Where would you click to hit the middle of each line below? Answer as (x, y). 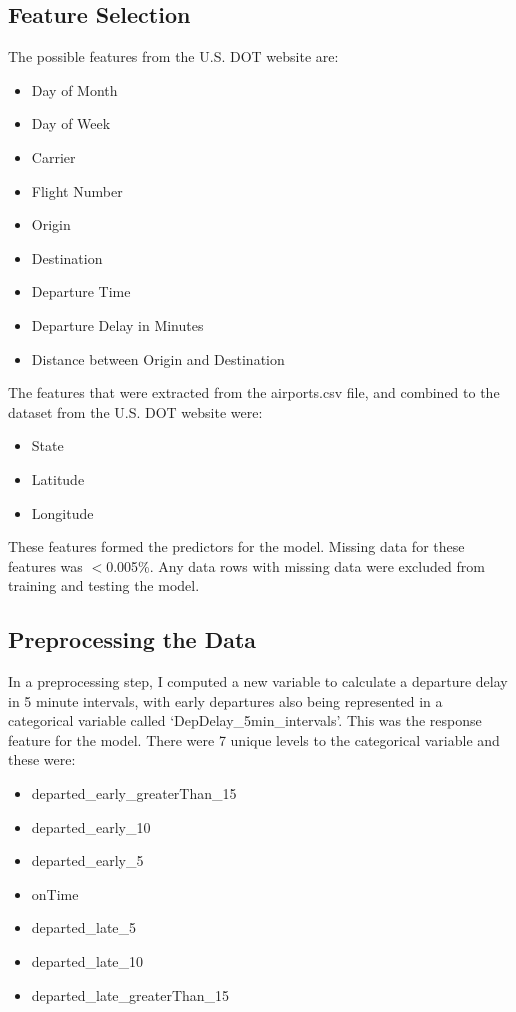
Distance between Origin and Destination (158, 358)
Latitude (58, 478)
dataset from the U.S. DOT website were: (135, 411)
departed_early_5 (87, 860)
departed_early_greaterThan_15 (134, 793)
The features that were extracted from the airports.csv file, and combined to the (254, 392)
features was (45, 565)
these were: (42, 759)
